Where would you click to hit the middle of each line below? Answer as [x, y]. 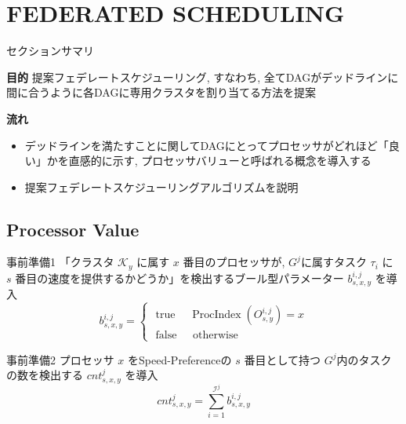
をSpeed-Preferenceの [180, 359]
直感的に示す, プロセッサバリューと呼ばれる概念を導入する [220, 161]
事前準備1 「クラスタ [60, 262]
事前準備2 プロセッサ [60, 359]
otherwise [215, 336]
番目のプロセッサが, [234, 262]
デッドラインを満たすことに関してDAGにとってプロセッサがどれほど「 [207, 145]
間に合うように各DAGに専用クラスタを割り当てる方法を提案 [161, 92]
